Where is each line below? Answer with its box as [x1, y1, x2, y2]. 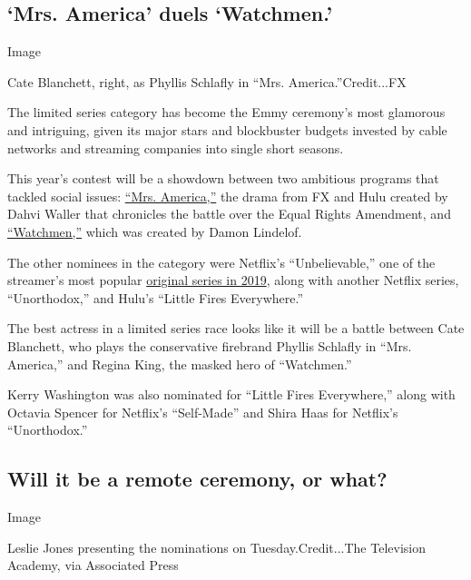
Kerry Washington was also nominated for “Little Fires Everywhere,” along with [7, 385, 456, 404]
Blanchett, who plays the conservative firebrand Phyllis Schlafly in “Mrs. [7, 336, 412, 355]
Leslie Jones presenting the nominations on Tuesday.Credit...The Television [7, 537, 426, 556]
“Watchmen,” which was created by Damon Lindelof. [7, 221, 302, 241]
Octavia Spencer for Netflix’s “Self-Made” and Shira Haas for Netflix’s [7, 402, 398, 421]
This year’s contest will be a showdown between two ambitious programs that [7, 169, 439, 188]
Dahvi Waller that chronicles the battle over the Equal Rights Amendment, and [7, 204, 451, 223]
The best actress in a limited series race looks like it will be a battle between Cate [7, 319, 465, 338]
